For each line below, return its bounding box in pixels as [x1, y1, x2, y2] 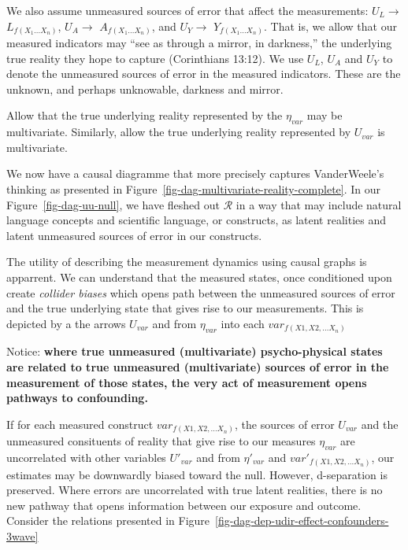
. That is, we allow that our [264, 17, 397, 34]
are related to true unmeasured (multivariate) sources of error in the [6, 358, 389, 375]
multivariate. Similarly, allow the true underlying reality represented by [6, 124, 351, 140]
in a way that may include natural [236, 196, 402, 212]
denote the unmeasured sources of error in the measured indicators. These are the [6, 65, 401, 82]
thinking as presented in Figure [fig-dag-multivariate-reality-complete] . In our [6, 181, 381, 197]
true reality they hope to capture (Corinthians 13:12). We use [6, 50, 304, 66]
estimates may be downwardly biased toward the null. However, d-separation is [6, 466, 388, 482]
